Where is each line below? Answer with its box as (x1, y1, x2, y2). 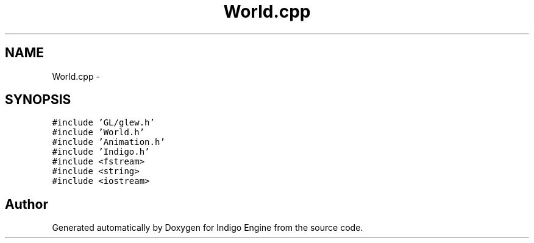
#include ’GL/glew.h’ (52, 118, 155, 128)
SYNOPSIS (5, 92, 71, 108)
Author (5, 196, 48, 212)
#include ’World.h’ (52, 127, 145, 138)
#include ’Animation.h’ (52, 137, 165, 147)
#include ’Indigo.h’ (52, 147, 150, 157)
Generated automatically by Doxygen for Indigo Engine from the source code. (52, 222, 363, 233)
